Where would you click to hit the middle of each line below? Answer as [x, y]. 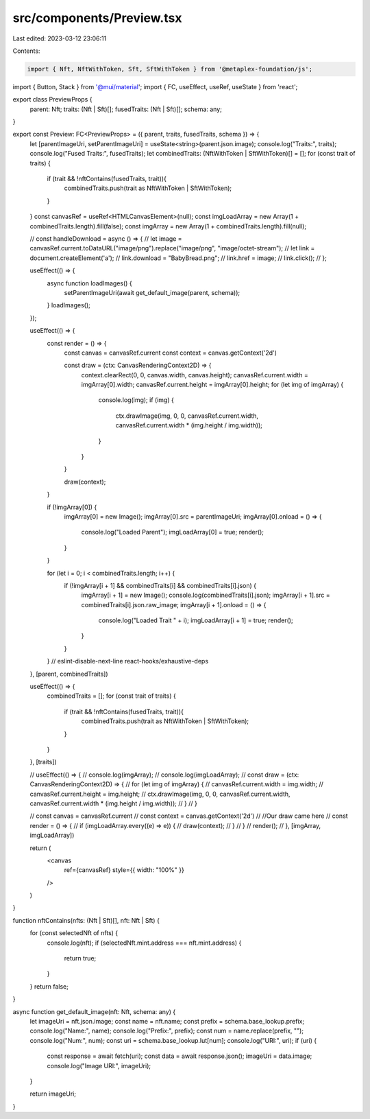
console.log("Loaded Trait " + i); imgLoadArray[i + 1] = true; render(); [196, 620]
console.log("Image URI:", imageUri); [99, 1065]
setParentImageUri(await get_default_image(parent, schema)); [152, 292]
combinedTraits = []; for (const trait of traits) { [111, 696]
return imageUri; [53, 1094]
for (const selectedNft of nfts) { [74, 933]
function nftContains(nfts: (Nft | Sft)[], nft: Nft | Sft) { [86, 920]
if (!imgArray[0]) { [72, 507]
